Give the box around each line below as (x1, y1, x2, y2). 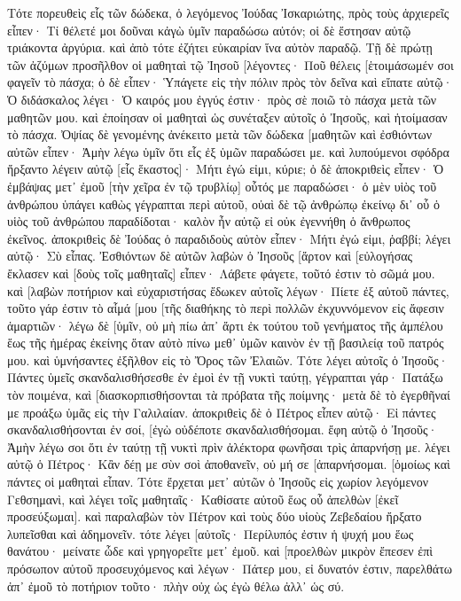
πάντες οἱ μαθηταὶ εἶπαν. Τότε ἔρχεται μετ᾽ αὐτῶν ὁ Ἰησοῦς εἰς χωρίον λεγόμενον (7, 472, 428, 491)
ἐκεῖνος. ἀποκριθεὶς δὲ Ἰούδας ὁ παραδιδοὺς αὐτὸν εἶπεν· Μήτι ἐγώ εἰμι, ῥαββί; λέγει (7, 229, 451, 247)
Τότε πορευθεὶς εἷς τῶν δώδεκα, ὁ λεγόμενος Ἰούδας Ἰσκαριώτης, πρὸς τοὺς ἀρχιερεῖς (7, 4, 449, 21)
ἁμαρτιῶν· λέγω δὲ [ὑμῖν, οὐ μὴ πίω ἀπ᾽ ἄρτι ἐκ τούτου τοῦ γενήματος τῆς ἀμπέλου (7, 316, 443, 334)
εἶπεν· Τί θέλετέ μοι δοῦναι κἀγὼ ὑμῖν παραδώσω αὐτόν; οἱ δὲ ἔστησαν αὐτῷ (7, 20, 411, 39)
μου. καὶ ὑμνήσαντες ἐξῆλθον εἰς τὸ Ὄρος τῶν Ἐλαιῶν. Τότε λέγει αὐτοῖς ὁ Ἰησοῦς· (7, 350, 449, 369)
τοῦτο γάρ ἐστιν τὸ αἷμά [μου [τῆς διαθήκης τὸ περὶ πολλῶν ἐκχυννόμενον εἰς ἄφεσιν (7, 299, 444, 317)
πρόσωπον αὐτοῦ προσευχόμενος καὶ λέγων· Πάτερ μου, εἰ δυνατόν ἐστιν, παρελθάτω (7, 559, 452, 577)
